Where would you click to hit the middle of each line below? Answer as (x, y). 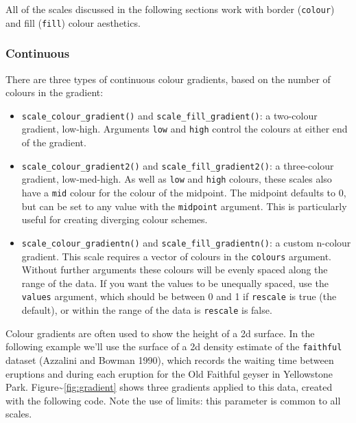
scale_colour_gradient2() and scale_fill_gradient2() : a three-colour (178, 165)
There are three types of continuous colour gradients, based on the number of (168, 79)
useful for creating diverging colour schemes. (115, 219)
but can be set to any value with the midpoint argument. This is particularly (184, 206)
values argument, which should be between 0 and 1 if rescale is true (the (179, 296)
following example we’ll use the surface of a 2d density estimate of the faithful (174, 346)
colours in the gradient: (55, 92)
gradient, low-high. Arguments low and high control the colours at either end (185, 129)
